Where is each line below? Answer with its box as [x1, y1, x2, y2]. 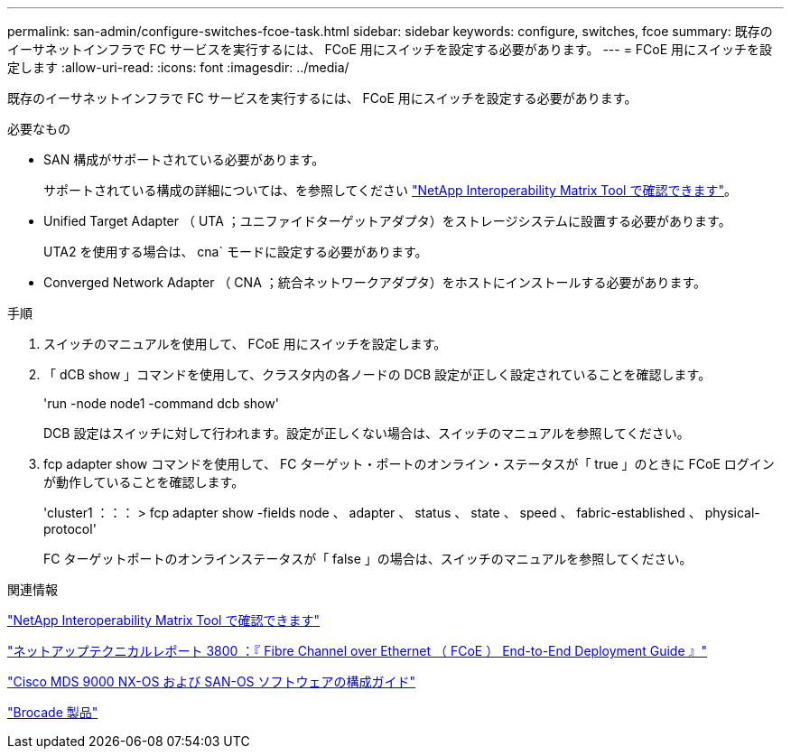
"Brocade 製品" [7, 705, 98, 720]
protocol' [43, 521, 97, 537]
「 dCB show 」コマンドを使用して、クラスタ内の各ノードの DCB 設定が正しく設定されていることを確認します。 [43, 367, 712, 382]
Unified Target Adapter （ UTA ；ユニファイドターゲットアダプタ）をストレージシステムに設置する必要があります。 [43, 213, 731, 229]
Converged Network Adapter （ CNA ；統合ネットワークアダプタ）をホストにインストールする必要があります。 [43, 275, 707, 290]
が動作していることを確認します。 [43, 474, 245, 490]
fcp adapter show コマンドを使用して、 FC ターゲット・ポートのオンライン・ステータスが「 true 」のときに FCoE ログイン [43, 456, 775, 471]
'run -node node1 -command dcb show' [43, 396, 279, 411]
